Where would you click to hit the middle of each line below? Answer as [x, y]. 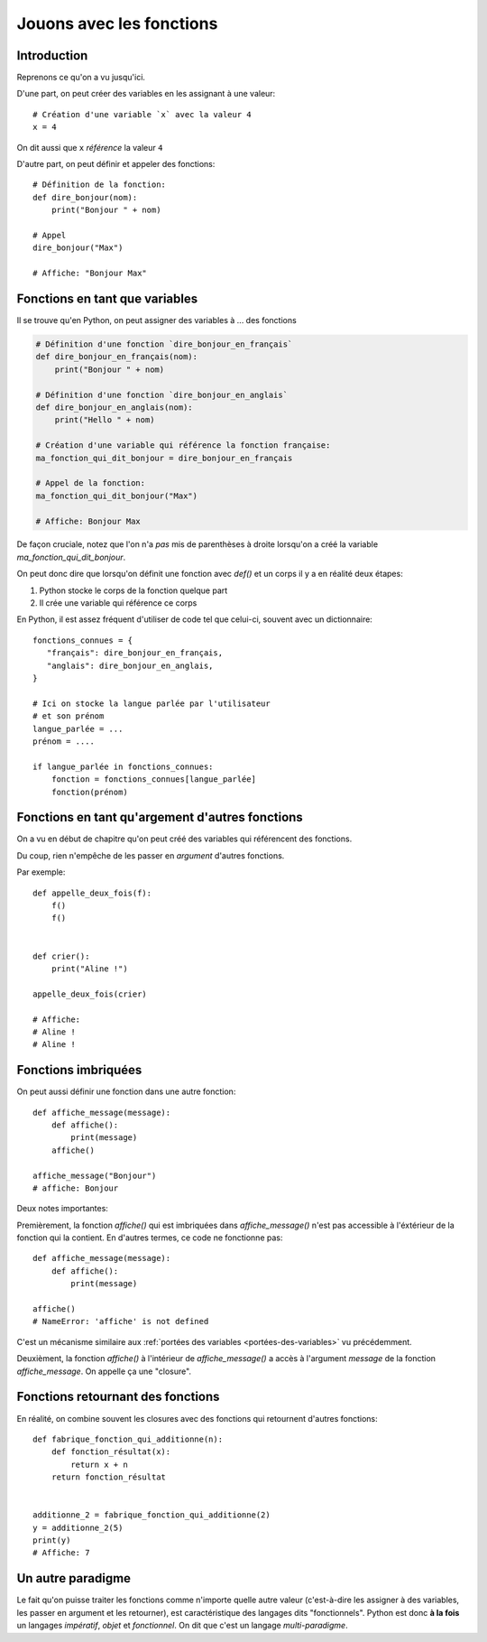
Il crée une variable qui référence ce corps [118, 603]
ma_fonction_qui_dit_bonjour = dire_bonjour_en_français [164, 458]
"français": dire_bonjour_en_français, [135, 653]
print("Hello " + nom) [105, 420]
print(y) [52, 1540]
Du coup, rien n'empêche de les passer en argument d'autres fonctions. [151, 855]
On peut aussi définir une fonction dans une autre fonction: [126, 1091]
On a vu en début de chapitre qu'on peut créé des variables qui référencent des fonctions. [184, 839]
